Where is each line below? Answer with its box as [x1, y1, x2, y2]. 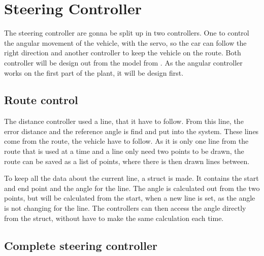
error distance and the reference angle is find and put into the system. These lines [4, 125, 259, 136]
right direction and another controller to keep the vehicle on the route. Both [4, 47, 241, 58]
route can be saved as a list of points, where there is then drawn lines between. [4, 155, 250, 166]
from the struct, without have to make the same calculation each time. [4, 212, 224, 223]
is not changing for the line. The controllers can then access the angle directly [4, 203, 246, 213]
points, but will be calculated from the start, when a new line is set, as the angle [4, 193, 255, 203]
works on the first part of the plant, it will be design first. [4, 67, 184, 78]
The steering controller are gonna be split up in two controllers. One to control [4, 27, 249, 38]
